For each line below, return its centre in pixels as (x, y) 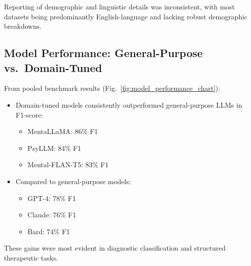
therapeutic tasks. (31, 257)
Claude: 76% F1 (52, 215)
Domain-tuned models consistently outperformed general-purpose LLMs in (129, 104)
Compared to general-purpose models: (73, 181)
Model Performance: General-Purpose (103, 53)
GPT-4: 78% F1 (52, 198)
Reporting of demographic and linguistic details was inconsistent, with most (120, 6)
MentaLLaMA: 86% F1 (63, 131)
